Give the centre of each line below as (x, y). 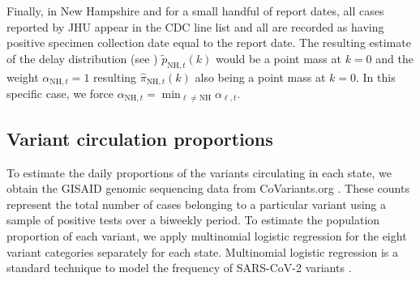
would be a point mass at (279, 58)
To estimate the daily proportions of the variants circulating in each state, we (199, 172)
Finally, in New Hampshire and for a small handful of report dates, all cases (195, 11)
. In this (376, 77)
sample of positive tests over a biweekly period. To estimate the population (193, 220)
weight (23, 77)
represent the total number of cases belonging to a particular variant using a (196, 204)
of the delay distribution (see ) (82, 58)
